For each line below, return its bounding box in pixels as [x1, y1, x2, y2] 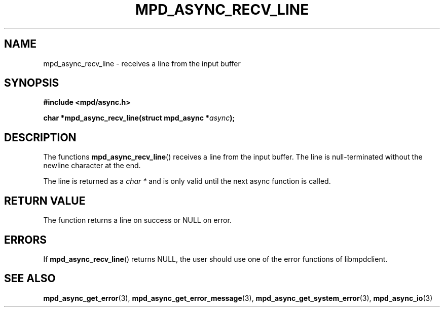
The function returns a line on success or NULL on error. [43, 216, 232, 225]
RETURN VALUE [4, 194, 86, 207]
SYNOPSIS [4, 76, 59, 90]
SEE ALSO [4, 272, 56, 285]
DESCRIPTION [4, 131, 77, 144]
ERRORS [4, 233, 47, 246]
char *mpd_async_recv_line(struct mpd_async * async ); [43, 113, 235, 123]
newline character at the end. [43, 161, 141, 170]
